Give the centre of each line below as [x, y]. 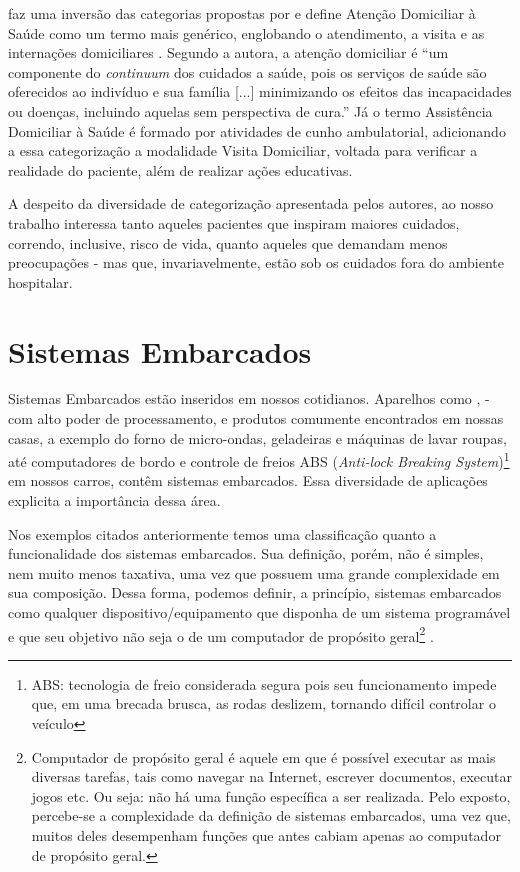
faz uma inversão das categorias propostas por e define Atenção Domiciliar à [242, 13]
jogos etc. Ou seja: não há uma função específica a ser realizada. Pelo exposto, [271, 795]
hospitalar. [40, 281]
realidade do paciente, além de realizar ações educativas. [180, 169]
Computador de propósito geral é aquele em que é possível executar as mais [263, 756]
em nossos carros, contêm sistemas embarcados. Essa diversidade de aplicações [248, 480]
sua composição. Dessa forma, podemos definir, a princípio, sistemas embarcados [255, 592]
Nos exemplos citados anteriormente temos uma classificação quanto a [222, 533]
